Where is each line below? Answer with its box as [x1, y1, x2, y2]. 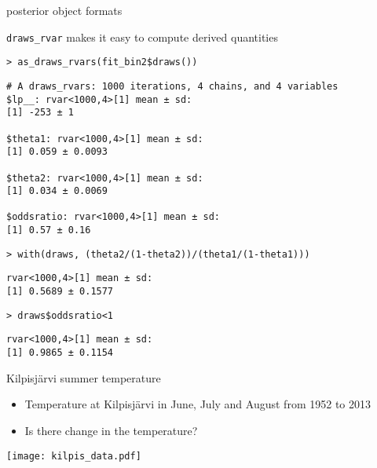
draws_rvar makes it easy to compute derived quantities [6, 28, 278, 45]
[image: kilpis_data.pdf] [6, 450, 141, 462]
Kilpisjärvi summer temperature [6, 369, 161, 386]
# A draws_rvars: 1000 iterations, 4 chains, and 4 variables [6, 80, 339, 92]
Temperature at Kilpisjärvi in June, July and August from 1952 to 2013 [24, 396, 371, 412]
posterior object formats [6, 2, 123, 18]
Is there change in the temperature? [24, 422, 198, 438]
